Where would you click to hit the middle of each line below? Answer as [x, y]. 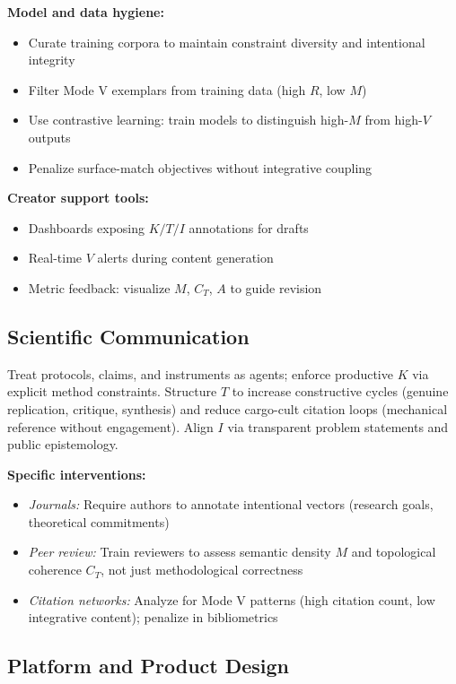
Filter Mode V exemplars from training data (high [167, 89]
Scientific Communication [128, 336]
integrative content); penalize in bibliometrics [153, 617]
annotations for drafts [249, 227]
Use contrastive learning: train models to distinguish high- [189, 120]
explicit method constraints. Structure [112, 391]
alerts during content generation [185, 258]
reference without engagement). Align [110, 426]
